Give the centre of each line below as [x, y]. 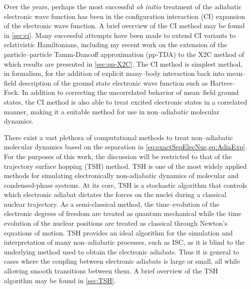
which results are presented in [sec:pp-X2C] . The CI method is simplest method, [123, 63]
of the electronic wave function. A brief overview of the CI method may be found [124, 26]
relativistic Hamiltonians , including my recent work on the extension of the [116, 45]
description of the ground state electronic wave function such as [113, 82]
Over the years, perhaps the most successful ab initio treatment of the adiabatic [123, 6]
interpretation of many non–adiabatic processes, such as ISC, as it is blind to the [124, 242]
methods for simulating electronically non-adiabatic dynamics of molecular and [121, 175]
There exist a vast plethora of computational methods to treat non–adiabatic [118, 137]
